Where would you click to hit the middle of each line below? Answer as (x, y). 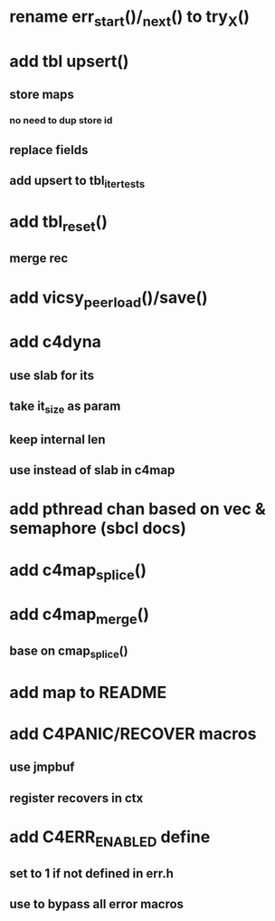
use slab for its (52, 375)
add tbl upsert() (69, 61)
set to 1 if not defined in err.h (91, 873)
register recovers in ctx (76, 798)
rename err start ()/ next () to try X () (130, 18)
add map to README (88, 692)
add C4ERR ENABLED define (110, 839)
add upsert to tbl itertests (77, 182)
